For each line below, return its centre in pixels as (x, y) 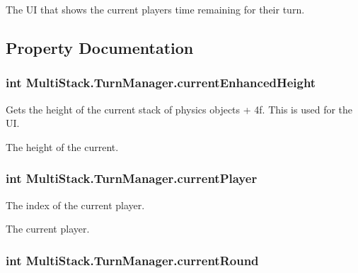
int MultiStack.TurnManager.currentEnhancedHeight (161, 83)
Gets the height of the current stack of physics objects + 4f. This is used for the (179, 109)
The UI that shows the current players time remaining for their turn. (155, 9)
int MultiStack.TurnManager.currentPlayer (132, 178)
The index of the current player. (75, 205)
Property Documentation (100, 47)
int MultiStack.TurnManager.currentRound (132, 260)
